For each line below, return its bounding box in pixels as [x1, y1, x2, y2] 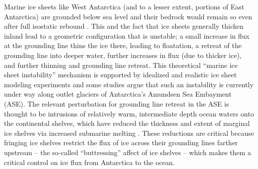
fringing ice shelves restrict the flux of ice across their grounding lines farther [4, 137, 238, 148]
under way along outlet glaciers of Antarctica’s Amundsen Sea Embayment [4, 89, 232, 99]
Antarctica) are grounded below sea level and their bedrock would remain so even [4, 11, 253, 21]
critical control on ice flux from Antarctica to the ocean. [4, 157, 175, 167]
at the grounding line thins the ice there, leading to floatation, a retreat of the [4, 40, 242, 51]
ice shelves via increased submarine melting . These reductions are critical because [4, 127, 254, 138]
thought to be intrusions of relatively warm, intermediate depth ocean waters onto [4, 108, 254, 118]
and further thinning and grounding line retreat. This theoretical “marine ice [4, 59, 238, 70]
